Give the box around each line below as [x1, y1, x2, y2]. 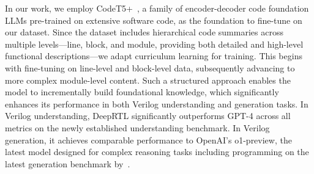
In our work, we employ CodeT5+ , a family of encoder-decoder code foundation [5, 2, 309, 14]
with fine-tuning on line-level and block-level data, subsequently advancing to [5, 61, 295, 74]
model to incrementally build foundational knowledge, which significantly [5, 85, 279, 98]
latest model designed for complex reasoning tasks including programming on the [5, 145, 309, 158]
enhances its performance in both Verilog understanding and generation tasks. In [5, 97, 308, 110]
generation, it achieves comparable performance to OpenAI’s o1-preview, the [5, 133, 292, 146]
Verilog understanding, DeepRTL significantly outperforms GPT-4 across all [5, 109, 291, 122]
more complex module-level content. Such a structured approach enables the [5, 73, 291, 86]
